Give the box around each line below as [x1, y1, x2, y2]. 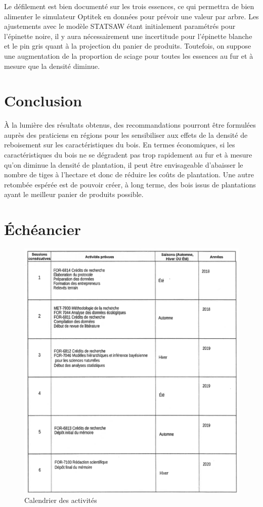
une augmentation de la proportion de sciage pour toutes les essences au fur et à [4, 50, 253, 61]
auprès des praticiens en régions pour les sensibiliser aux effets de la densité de [4, 129, 248, 140]
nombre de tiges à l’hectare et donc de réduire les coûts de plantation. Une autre [4, 169, 254, 180]
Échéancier [4, 219, 81, 240]
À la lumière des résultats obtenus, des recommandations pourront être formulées [4, 120, 256, 130]
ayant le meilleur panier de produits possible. [4, 189, 144, 200]
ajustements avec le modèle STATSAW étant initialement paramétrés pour [4, 21, 236, 31]
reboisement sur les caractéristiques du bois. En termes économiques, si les [4, 139, 235, 150]
